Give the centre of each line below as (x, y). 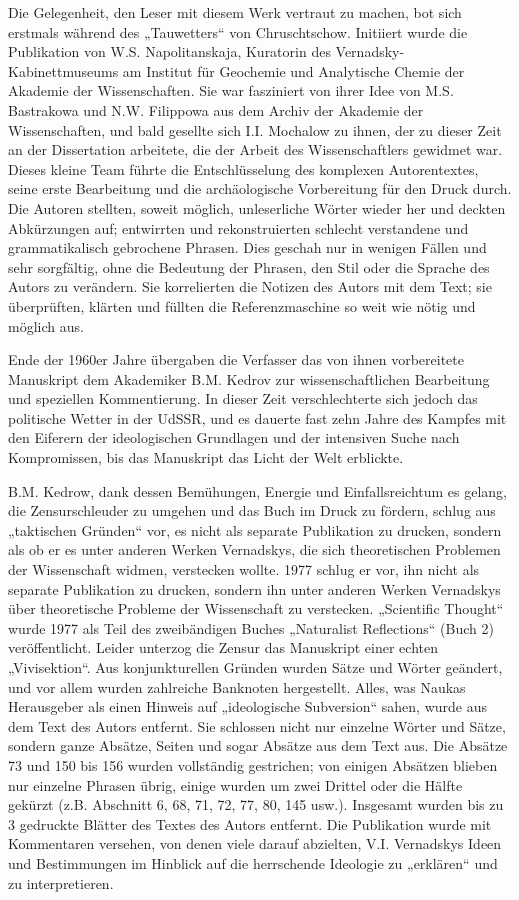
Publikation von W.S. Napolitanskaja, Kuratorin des (169, 51)
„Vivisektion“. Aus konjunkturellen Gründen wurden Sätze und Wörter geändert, (255, 667)
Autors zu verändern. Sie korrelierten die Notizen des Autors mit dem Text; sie (250, 286)
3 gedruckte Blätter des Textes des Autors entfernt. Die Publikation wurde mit (250, 823)
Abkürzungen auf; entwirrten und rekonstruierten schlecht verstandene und (238, 227)
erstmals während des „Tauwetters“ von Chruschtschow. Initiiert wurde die (238, 31)
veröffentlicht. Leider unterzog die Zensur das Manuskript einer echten (223, 647)
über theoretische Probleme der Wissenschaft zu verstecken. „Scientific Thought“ (256, 608)
